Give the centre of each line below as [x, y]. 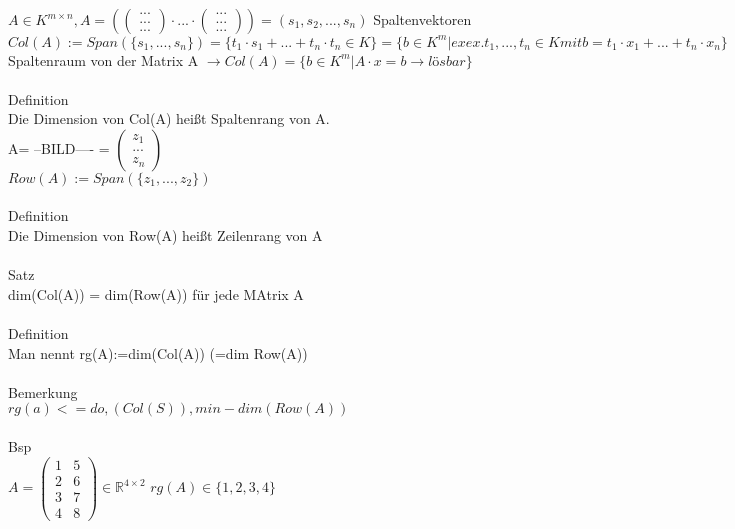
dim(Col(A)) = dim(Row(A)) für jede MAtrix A [156, 293]
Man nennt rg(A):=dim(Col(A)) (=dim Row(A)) [158, 352]
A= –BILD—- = [59, 147]
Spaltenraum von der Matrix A [103, 59]
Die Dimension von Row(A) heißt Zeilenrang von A [165, 235]
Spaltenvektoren [422, 19]
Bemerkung [43, 391]
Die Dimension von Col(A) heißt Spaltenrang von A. [169, 118]
